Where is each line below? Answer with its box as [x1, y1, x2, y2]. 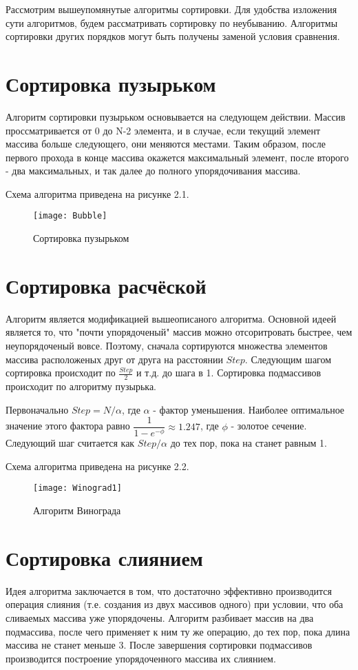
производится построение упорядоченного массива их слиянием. [6, 651, 276, 665]
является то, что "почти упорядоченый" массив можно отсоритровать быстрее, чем [6, 325, 352, 339]
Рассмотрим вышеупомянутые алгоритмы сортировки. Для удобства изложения [6, 2, 337, 16]
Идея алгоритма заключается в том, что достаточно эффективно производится [6, 583, 333, 598]
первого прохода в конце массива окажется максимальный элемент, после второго [6, 150, 349, 164]
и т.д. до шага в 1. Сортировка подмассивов [136, 365, 322, 380]
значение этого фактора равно [6, 418, 130, 433]
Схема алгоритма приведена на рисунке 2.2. [6, 458, 189, 473]
